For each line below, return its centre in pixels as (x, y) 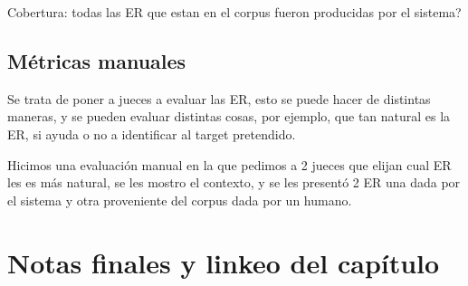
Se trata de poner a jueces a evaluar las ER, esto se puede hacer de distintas (219, 98)
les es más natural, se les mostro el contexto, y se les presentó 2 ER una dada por (234, 182)
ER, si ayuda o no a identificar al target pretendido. (152, 133)
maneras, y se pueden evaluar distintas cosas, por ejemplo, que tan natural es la (229, 116)
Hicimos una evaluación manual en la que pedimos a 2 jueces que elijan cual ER (229, 164)
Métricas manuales (97, 60)
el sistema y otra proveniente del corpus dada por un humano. (180, 200)
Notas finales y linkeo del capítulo (224, 262)
